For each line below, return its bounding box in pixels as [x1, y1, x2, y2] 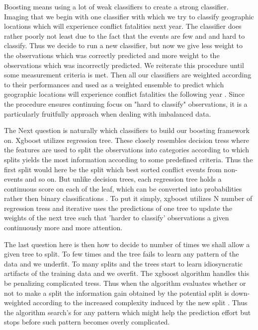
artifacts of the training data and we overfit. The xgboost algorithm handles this [4, 268, 250, 278]
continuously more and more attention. [4, 222, 123, 233]
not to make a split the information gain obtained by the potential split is [4, 287, 229, 298]
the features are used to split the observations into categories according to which [4, 144, 249, 155]
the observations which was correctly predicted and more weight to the [4, 50, 220, 60]
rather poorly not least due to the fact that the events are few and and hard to [4, 30, 245, 41]
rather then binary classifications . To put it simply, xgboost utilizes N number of [4, 193, 253, 203]
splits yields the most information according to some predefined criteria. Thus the [4, 154, 253, 164]
